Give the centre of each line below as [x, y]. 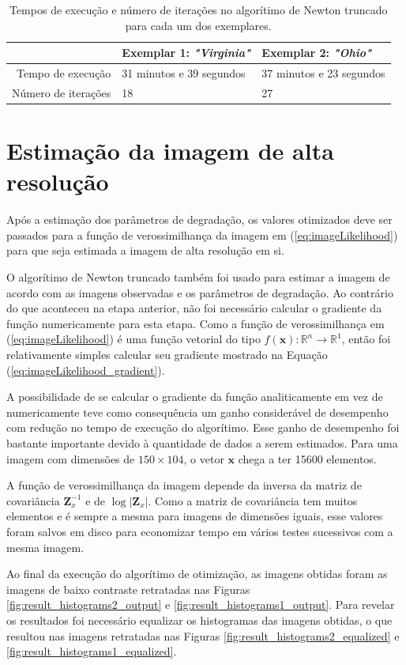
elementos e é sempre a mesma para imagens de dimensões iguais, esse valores [195, 516]
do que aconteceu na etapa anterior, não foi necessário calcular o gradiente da [194, 308]
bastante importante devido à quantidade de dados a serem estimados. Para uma [202, 443]
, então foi [366, 339]
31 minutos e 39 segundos [184, 73]
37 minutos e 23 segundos [323, 73]
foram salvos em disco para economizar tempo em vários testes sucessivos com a [200, 531]
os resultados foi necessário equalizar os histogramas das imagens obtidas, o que [199, 620]
